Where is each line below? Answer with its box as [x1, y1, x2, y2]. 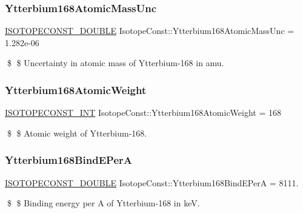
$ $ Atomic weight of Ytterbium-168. [7, 126, 147, 139]
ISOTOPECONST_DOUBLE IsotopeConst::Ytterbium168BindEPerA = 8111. [5, 176, 299, 189]
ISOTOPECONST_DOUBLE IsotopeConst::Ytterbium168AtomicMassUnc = [5, 24, 295, 37]
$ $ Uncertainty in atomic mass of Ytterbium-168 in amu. [7, 56, 224, 69]
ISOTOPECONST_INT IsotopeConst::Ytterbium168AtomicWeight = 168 [5, 106, 282, 119]
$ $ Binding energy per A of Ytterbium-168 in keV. [7, 197, 200, 209]
